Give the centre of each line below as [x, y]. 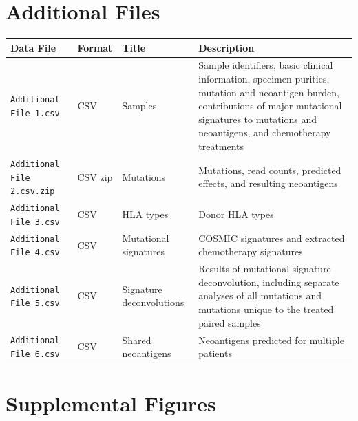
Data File [33, 47]
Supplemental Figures [111, 403]
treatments [221, 146]
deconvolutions [153, 302]
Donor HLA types [236, 214]
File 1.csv [35, 114]
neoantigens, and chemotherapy [265, 132]
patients [215, 353]
